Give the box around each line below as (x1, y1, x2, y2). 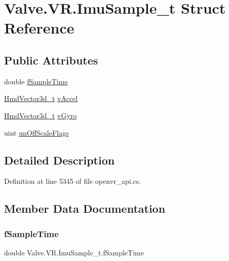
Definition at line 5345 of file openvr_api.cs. (4, 176, 141, 186)
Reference (4, 17, 74, 38)
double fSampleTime (4, 76, 68, 86)
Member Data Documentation (4, 201, 166, 216)
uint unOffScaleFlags (4, 127, 69, 138)
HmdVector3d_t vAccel (4, 93, 78, 104)
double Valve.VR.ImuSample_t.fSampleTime (4, 247, 144, 257)
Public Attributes (4, 52, 98, 68)
